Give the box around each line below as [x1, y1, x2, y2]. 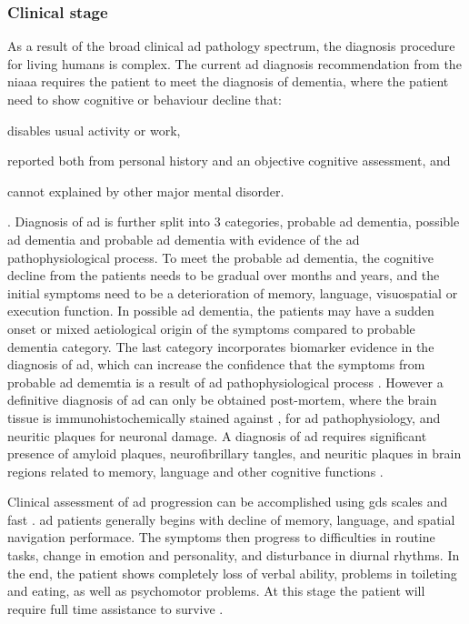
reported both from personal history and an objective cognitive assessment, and [7, 151, 451, 170]
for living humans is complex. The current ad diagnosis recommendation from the [7, 54, 462, 73]
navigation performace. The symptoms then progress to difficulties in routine [7, 528, 435, 547]
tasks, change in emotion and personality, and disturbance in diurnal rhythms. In [7, 546, 460, 565]
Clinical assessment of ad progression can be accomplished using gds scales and [7, 492, 448, 511]
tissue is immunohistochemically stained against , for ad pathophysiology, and [7, 408, 441, 427]
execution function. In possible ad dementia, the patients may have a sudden [7, 301, 434, 320]
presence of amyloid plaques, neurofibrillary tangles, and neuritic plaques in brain [7, 444, 462, 463]
